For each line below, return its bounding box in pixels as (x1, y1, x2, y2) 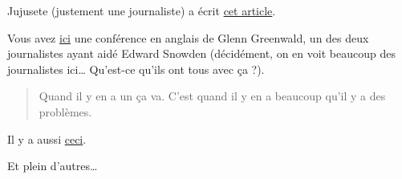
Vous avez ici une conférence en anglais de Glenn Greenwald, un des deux (7, 29, 369, 46)
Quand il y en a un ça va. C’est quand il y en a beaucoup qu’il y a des (39, 87, 386, 104)
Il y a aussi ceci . (7, 130, 87, 147)
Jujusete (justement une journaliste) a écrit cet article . (7, 2, 276, 18)
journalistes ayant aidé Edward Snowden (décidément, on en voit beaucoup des (7, 45, 396, 62)
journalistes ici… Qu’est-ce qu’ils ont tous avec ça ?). (7, 60, 265, 77)
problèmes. (39, 103, 92, 120)
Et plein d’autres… (7, 157, 98, 174)
